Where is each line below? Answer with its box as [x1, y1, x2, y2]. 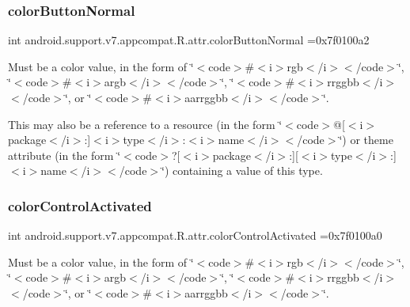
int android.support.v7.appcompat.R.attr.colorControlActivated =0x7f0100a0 [8, 227, 382, 244]
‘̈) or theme [339, 131, 393, 148]
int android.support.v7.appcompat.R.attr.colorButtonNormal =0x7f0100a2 [8, 32, 370, 48]
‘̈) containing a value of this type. [161, 162, 323, 179]
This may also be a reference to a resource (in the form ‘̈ [8, 116, 283, 132]
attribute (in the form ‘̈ [8, 146, 121, 163]
